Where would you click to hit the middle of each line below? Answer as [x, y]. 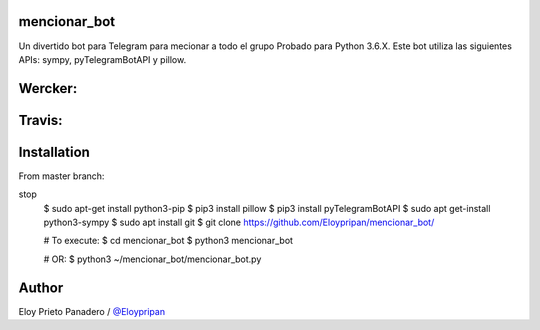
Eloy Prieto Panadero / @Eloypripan [91, 311]
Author [41, 287]
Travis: [40, 120]
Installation [54, 151]
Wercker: [48, 88]
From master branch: [61, 176]
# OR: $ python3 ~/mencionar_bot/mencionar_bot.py [152, 259]
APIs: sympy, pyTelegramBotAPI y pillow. [102, 59]
